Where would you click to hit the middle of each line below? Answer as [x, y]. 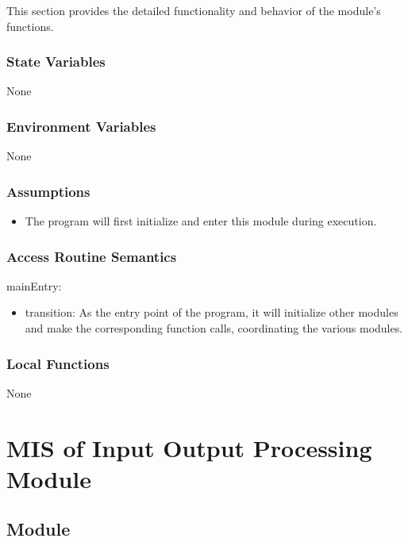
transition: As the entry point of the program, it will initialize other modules [212, 312]
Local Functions [58, 363]
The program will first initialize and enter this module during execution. [201, 221]
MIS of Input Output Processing [189, 447]
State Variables [56, 62]
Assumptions [48, 191]
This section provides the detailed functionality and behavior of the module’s [194, 10]
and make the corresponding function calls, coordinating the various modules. [214, 328]
